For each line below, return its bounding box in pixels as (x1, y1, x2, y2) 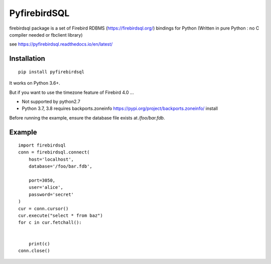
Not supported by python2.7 (22, 98, 80, 104)
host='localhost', (28, 156, 74, 162)
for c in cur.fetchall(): (18, 220, 82, 225)
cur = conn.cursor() (18, 206, 69, 211)
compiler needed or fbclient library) (9, 32, 83, 38)
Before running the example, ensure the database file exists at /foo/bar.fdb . (9, 114, 165, 120)
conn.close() (18, 247, 50, 253)
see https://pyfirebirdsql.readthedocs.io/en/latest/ (9, 41, 113, 47)
